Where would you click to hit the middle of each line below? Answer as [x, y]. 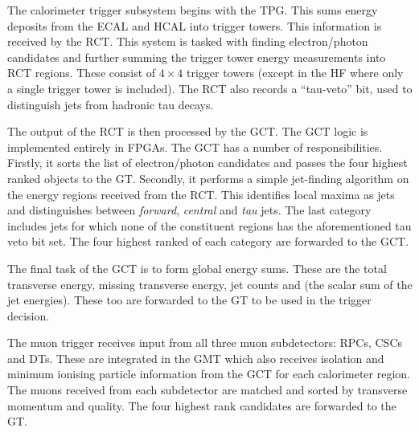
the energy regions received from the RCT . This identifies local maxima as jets [201, 194]
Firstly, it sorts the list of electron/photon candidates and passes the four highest [207, 163]
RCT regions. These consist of [82, 73]
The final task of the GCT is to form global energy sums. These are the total [197, 268]
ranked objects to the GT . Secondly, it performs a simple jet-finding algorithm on [208, 178]
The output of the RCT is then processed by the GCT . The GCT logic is [188, 131]
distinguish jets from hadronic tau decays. [111, 104]
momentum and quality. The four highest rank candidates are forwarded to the [202, 405]
